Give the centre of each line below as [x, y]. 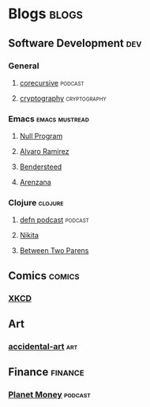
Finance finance [46, 372]
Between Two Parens [54, 251]
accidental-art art [43, 347]
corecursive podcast [52, 83]
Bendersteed [41, 167]
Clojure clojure [36, 203]
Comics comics [44, 276]
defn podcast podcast [54, 220]
